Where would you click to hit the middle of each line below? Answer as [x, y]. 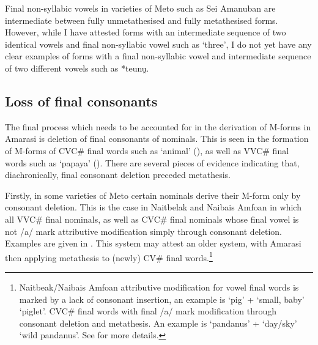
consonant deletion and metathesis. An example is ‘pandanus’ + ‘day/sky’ [158, 323]
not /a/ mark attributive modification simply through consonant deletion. [143, 231]
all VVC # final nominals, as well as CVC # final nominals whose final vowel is [152, 219]
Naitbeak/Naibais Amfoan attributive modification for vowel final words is [159, 287]
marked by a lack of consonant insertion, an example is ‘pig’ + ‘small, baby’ [162, 299]
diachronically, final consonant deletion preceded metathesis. [118, 175]
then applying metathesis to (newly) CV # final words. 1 [109, 256]
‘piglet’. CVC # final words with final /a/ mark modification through [148, 311]
